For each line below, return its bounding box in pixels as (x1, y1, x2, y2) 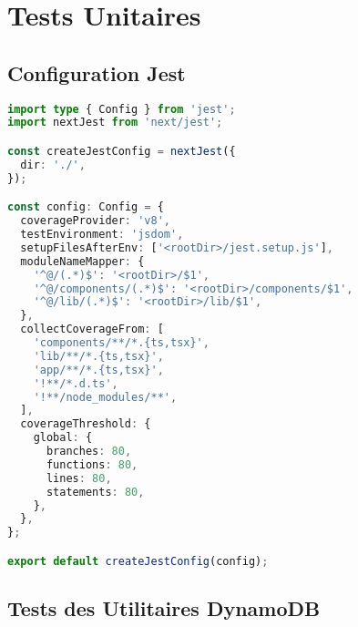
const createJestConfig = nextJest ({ (7, 144, 236, 158)
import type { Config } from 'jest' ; (7, 102, 236, 116)
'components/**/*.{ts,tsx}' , (33, 336, 210, 350)
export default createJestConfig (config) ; (7, 554, 269, 568)
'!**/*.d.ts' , (33, 376, 118, 390)
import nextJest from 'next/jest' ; (7, 116, 223, 129)
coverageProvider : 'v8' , (20, 214, 171, 228)
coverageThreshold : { (20, 417, 151, 431)
